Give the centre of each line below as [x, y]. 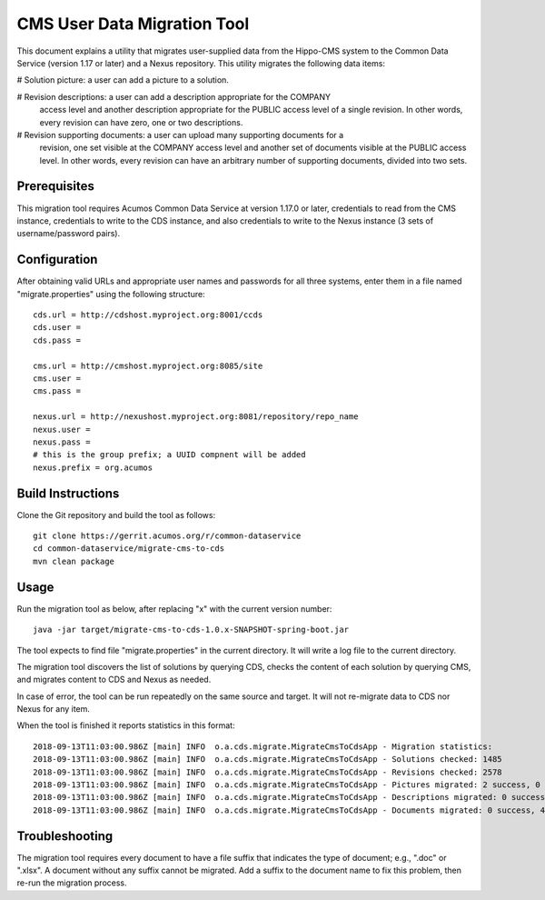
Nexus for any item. [54, 709]
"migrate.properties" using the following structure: [111, 294]
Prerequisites [55, 186]
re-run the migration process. [72, 883]
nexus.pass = [62, 442]
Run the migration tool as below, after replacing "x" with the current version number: [174, 608]
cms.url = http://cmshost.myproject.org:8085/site [148, 365]
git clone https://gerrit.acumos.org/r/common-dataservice [167, 536]
